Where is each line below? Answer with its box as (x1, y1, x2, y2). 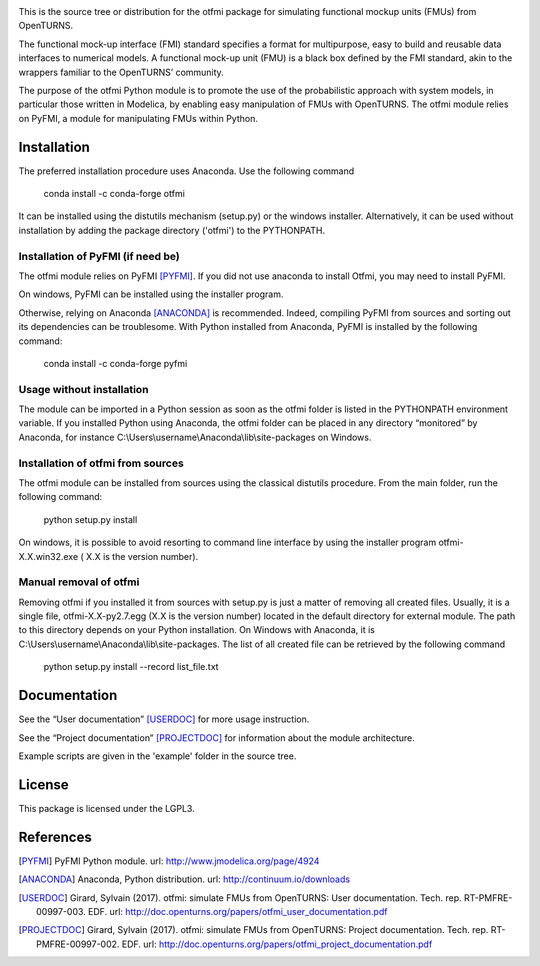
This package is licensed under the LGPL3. (18, 802, 195, 814)
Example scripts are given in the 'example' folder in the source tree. (18, 750, 297, 762)
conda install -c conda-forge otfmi (43, 188, 185, 200)
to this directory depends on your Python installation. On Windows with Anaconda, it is (18, 624, 375, 636)
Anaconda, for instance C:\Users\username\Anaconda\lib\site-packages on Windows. (18, 431, 372, 443)
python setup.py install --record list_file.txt (43, 661, 219, 673)
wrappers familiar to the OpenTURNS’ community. (18, 66, 224, 78)
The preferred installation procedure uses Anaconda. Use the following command (18, 165, 355, 177)
